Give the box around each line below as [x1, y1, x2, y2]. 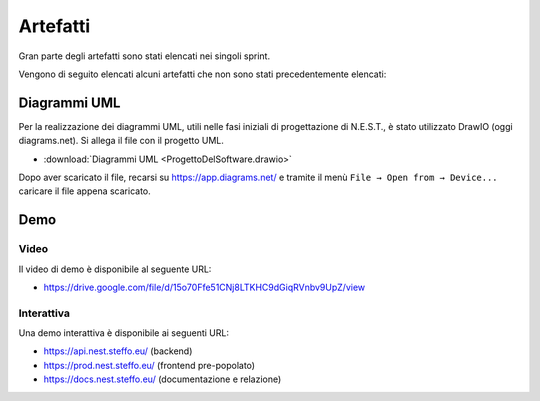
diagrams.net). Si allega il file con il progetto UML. [18, 135, 225, 147]
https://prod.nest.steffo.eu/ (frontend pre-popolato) [43, 359, 255, 371]
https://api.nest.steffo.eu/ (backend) [43, 345, 193, 357]
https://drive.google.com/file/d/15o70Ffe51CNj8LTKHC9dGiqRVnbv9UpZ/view [43, 281, 366, 293]
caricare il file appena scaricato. [18, 185, 151, 197]
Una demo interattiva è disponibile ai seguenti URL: [18, 327, 230, 339]
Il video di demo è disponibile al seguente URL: [18, 263, 212, 275]
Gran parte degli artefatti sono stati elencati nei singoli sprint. [18, 50, 270, 62]
